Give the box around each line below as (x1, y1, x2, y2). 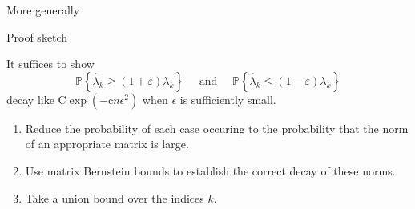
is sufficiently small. (179, 90, 276, 107)
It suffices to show (6, 55, 95, 72)
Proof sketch (6, 28, 68, 45)
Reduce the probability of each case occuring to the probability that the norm (25, 119, 409, 136)
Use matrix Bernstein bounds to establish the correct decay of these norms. (25, 162, 396, 179)
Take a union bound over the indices (25, 189, 204, 206)
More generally (6, 2, 80, 18)
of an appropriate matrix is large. (25, 135, 189, 152)
